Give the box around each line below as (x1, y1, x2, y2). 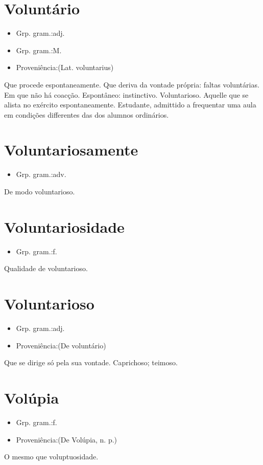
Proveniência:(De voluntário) (16, 340, 106, 350)
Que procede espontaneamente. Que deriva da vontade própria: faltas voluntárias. (4, 79, 259, 90)
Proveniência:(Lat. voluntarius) (16, 62, 114, 73)
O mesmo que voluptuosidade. (4, 451, 99, 462)
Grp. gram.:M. (16, 45, 62, 55)
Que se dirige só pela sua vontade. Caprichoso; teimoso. (4, 357, 178, 368)
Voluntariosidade (4, 216, 125, 237)
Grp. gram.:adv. (16, 169, 66, 180)
